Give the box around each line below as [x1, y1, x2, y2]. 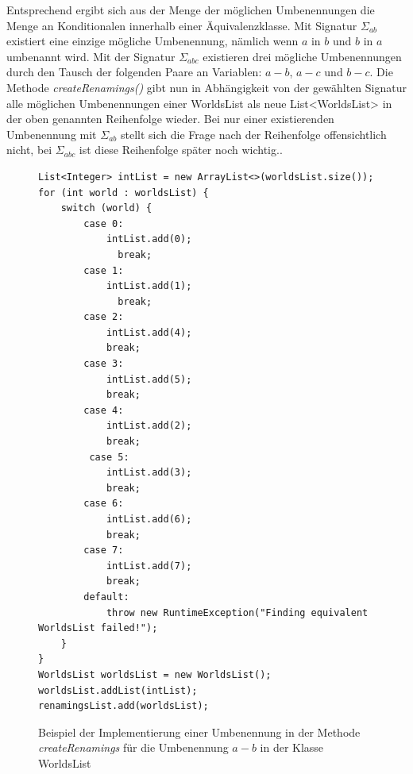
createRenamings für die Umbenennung [38, 739, 229, 756]
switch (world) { [60, 202, 152, 214]
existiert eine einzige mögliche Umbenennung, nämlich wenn [6, 33, 299, 49]
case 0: [83, 218, 124, 229]
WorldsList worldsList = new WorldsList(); [38, 668, 272, 680]
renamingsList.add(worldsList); [38, 700, 209, 712]
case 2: [83, 311, 124, 323]
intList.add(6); [106, 514, 192, 525]
